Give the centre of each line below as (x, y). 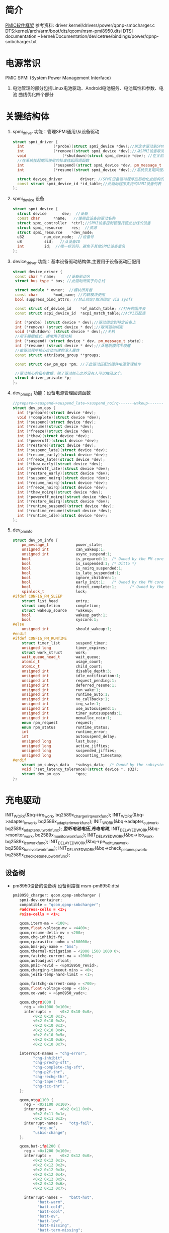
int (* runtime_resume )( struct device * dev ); (65, 511)
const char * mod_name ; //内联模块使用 (60, 295)
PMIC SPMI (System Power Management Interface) (58, 77)
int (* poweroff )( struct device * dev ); (58, 441)
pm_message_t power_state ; (62, 545)
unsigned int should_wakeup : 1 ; (67, 629)
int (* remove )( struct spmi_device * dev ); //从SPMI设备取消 (91, 151)
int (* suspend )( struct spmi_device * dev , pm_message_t (90, 165)
